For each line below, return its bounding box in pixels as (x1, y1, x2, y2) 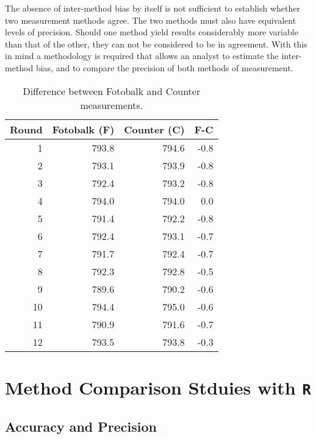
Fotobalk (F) (52, 122, 115, 136)
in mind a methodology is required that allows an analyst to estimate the (5, 49, 279, 62)
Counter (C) (124, 122, 185, 136)
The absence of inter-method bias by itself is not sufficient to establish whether (5, 2, 300, 14)
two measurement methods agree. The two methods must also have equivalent (5, 13, 296, 26)
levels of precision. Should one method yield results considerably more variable (5, 26, 298, 38)
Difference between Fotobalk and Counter (23, 83, 201, 98)
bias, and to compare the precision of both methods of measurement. (35, 61, 293, 74)
